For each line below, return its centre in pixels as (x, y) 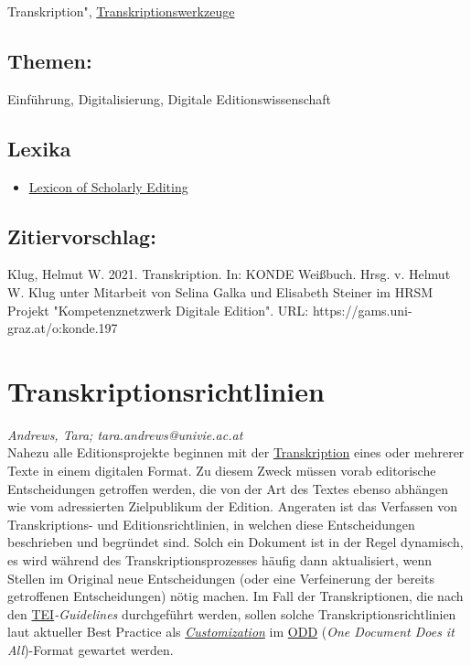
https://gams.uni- (362, 310)
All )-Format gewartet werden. (91, 650)
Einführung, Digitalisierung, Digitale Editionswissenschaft (170, 98)
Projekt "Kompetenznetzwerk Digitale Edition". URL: (158, 310)
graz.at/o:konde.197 (63, 328)
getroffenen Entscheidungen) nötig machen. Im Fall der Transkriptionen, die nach (235, 596)
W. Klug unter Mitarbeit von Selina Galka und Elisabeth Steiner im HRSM (220, 291)
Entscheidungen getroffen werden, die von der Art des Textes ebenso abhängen (228, 488)
